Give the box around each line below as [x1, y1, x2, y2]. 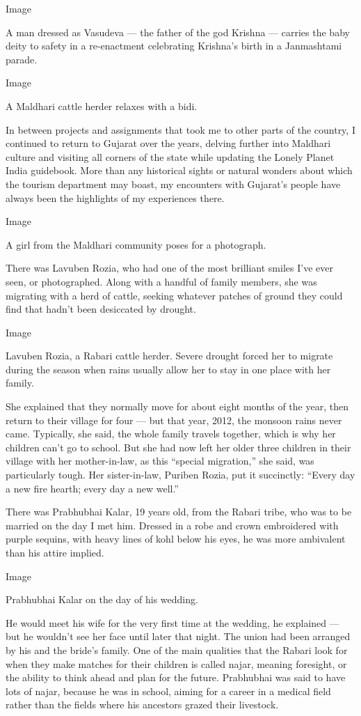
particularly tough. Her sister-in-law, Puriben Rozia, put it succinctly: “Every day [6, 467, 355, 482]
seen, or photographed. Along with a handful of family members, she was [6, 274, 317, 288]
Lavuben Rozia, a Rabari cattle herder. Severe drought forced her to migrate [6, 348, 333, 363]
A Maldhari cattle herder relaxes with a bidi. [6, 98, 198, 113]
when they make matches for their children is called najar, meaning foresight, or [6, 656, 347, 671]
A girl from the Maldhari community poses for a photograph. [6, 237, 266, 251]
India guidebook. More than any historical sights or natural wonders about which [6, 163, 353, 178]
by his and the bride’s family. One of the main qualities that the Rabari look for [6, 642, 348, 657]
